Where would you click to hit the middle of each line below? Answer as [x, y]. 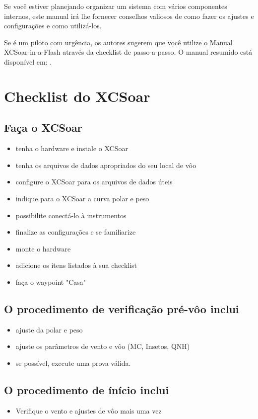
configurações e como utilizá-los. [53, 26]
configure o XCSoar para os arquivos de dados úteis [94, 182]
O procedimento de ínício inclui [87, 389]
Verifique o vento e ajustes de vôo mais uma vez [89, 410]
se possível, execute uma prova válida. [73, 363]
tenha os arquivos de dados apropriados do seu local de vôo [106, 165]
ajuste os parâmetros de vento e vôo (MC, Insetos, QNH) [103, 346]
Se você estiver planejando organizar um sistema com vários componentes [116, 6]
